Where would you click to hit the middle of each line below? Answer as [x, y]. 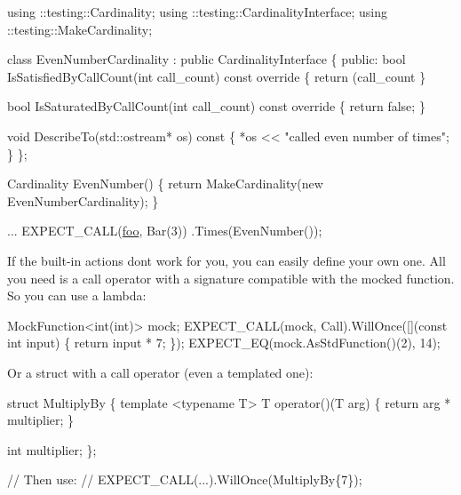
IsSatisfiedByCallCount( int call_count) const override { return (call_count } [217, 76]
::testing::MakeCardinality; [80, 29]
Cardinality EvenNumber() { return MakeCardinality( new [165, 184]
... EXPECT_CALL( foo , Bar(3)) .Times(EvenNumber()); [165, 231]
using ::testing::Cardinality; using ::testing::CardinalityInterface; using [197, 12]
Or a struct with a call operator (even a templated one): [160, 372]
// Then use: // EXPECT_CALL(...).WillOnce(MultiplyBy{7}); [185, 479]
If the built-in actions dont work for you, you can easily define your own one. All [227, 260]
